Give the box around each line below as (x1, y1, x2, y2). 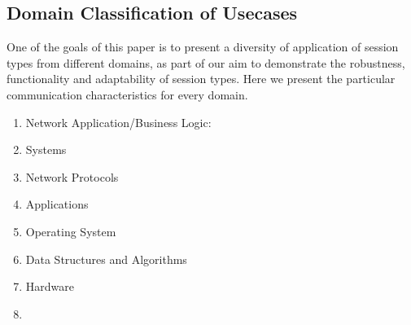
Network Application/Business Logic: (25, 113, 212, 130)
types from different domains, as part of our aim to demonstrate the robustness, (7, 54, 405, 71)
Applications (25, 195, 89, 213)
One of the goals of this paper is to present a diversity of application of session (7, 38, 399, 55)
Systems (25, 141, 67, 158)
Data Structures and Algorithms (25, 250, 187, 267)
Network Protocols (25, 168, 119, 185)
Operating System (25, 222, 116, 239)
